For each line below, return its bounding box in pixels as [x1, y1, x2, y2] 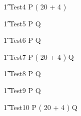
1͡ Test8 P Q [3, 68, 41, 79]
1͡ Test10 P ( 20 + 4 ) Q [3, 102, 77, 112]
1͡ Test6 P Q [3, 35, 41, 45]
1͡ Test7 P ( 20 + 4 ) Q [3, 51, 74, 62]
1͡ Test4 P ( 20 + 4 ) [3, 1, 66, 11]
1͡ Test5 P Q [3, 18, 41, 28]
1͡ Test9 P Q [3, 85, 41, 95]
